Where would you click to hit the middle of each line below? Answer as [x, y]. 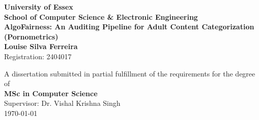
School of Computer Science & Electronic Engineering [101, 16]
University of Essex [39, 7]
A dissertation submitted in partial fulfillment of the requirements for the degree [130, 73]
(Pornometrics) [31, 36]
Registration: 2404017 [38, 56]
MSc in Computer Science [51, 93]
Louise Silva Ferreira [41, 46]
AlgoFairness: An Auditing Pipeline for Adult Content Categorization [129, 27]
